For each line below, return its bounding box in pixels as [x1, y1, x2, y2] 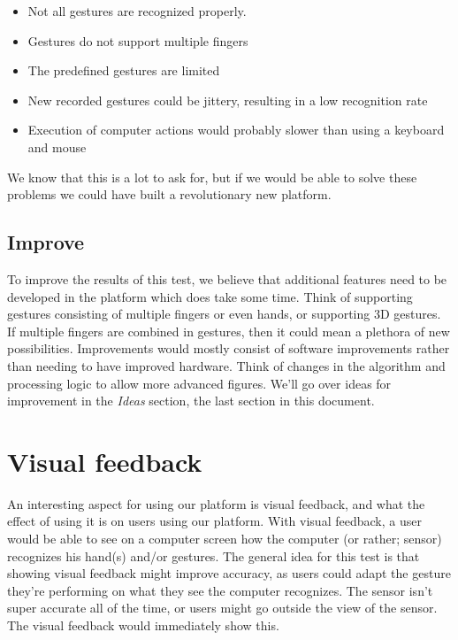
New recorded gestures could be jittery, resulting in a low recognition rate [27, 90, 428, 109]
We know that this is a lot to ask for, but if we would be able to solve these [7, 167, 417, 186]
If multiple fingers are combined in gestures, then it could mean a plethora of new [7, 321, 450, 340]
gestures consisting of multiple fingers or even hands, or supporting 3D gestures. [7, 305, 441, 323]
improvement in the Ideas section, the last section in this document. [7, 391, 375, 410]
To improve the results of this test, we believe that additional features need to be [7, 269, 447, 288]
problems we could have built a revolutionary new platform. [7, 185, 332, 204]
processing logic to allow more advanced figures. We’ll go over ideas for [7, 374, 392, 392]
